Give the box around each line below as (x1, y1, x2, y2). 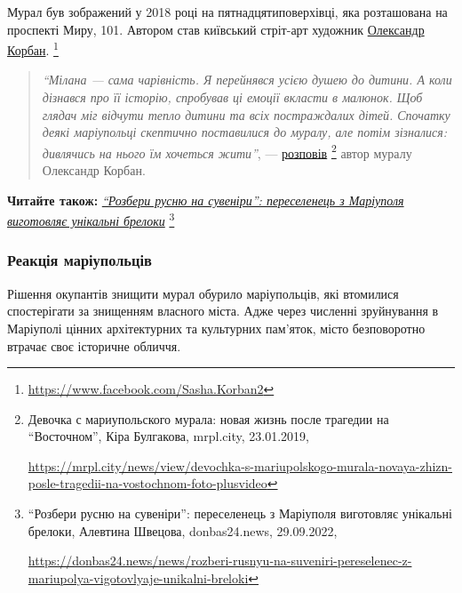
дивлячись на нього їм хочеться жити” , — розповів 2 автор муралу (42, 140, 412, 162)
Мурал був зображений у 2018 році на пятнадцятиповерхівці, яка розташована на (7, 3, 448, 20)
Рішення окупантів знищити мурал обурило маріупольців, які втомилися (7, 284, 399, 302)
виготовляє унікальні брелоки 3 (7, 209, 175, 229)
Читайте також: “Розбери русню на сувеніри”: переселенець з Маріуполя (7, 190, 404, 209)
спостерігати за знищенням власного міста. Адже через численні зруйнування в (7, 301, 439, 320)
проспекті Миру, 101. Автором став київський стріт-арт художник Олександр (7, 20, 425, 38)
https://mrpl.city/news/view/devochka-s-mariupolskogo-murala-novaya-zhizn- (28, 456, 452, 475)
